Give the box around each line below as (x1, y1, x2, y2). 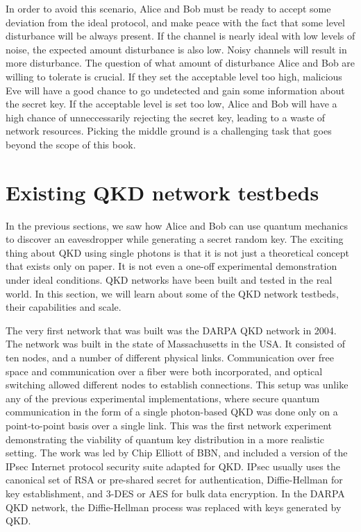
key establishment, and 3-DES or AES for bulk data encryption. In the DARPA (6, 486, 345, 500)
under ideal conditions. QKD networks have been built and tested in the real (6, 273, 333, 287)
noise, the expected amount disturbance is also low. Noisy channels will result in (6, 42, 347, 56)
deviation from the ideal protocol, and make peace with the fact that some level (6, 15, 345, 29)
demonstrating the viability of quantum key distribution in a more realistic (6, 431, 324, 446)
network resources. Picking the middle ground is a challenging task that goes (6, 123, 332, 138)
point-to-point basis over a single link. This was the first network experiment (6, 418, 332, 432)
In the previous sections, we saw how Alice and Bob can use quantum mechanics (6, 218, 348, 232)
